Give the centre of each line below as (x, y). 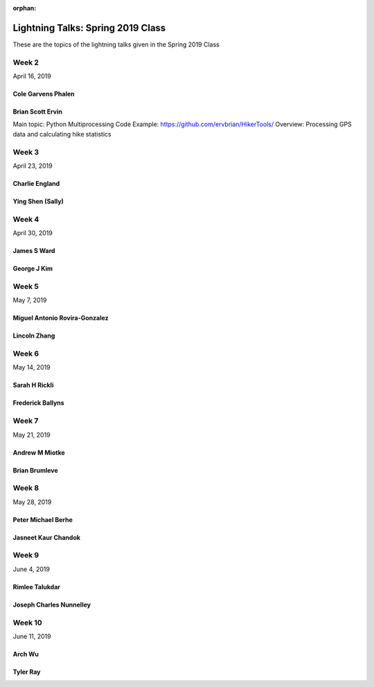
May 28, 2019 (32, 502)
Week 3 (26, 152)
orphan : (25, 8)
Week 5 (26, 286)
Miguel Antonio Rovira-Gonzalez (61, 318)
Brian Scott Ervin (37, 112)
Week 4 (26, 219)
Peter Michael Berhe (43, 519)
